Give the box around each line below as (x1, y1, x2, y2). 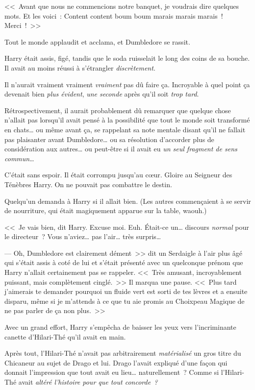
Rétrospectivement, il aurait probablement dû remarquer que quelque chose (4, 105, 231, 115)
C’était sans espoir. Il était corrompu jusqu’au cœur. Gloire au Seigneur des (4, 170, 232, 180)
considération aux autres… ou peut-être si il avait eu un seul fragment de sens (4, 144, 237, 154)
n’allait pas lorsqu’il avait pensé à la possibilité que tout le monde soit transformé (4, 115, 250, 125)
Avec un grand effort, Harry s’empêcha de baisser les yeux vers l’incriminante (4, 322, 236, 332)
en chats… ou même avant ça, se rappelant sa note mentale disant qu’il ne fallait (4, 124, 246, 134)
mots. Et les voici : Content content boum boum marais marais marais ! (4, 10, 223, 21)
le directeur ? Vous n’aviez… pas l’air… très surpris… (4, 231, 161, 242)
